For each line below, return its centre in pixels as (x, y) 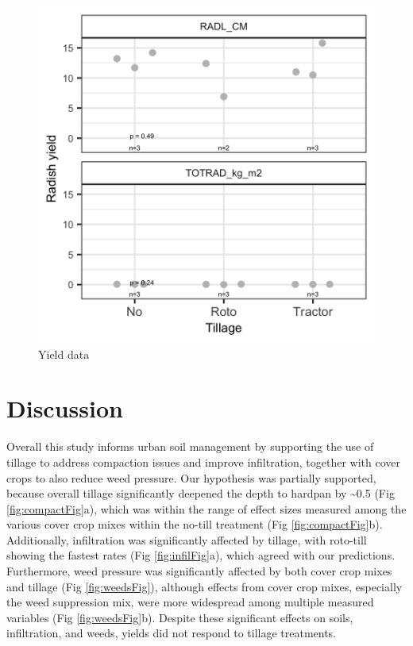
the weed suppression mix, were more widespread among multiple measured (190, 602)
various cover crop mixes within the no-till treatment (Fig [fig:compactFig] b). (195, 524)
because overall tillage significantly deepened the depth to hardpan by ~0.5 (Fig (201, 493)
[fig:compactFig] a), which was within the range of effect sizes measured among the (206, 508)
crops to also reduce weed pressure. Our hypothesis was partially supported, (191, 477)
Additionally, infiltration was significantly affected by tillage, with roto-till (187, 539)
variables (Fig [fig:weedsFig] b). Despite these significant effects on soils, (180, 617)
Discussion (65, 408)
